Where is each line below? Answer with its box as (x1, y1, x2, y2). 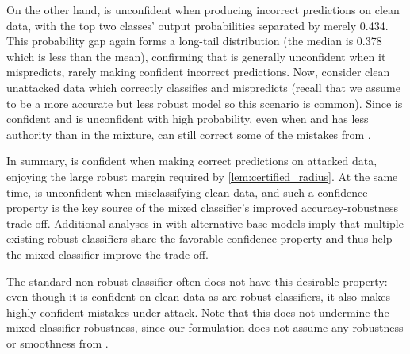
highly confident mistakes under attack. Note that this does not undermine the (6, 303, 389, 320)
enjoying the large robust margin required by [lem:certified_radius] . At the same (6, 167, 398, 184)
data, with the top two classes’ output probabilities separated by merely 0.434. (6, 17, 389, 33)
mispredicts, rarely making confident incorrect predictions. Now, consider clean (6, 63, 390, 80)
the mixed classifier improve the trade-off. (6, 245, 209, 262)
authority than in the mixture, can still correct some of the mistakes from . (6, 125, 371, 142)
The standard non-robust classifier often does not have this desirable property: (6, 272, 388, 289)
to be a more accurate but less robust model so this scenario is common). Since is (6, 94, 403, 111)
